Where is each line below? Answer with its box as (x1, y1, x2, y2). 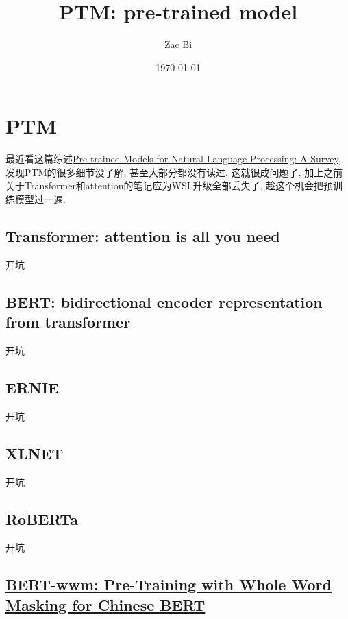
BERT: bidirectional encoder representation (5, 291, 323, 312)
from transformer (5, 311, 131, 332)
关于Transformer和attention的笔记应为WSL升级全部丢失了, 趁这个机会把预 (5, 178, 333, 193)
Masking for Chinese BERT (5, 594, 206, 615)
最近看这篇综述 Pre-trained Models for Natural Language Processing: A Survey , (5, 151, 341, 166)
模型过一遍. (14, 192, 66, 206)
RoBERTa (5, 508, 78, 529)
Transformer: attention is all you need (5, 226, 280, 247)
